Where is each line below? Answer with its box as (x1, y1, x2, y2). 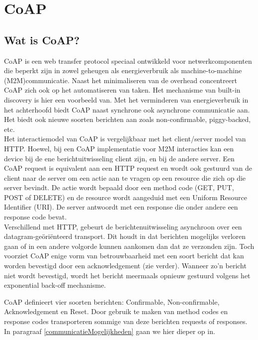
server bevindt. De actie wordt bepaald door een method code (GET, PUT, (4, 182, 234, 193)
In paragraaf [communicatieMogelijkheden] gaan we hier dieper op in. (4, 326, 215, 336)
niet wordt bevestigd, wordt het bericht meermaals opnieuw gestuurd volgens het (4, 270, 251, 280)
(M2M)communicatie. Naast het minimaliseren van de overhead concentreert (4, 75, 237, 85)
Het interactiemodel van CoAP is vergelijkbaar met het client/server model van (4, 133, 246, 144)
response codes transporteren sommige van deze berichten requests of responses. (4, 316, 248, 327)
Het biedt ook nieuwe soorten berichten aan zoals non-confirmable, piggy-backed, (4, 114, 251, 124)
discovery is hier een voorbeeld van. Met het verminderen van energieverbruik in (4, 94, 249, 105)
